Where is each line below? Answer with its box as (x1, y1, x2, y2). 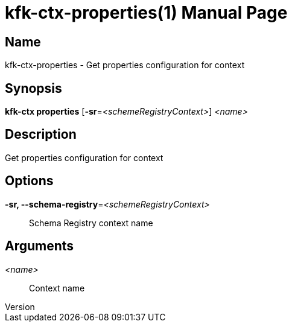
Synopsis (5, 80, 62, 96)
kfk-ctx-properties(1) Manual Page (5, 2, 288, 23)
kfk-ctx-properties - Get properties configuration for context (5, 60, 245, 71)
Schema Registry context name (29, 217, 153, 228)
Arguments (5, 238, 74, 254)
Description (5, 127, 77, 142)
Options (5, 173, 54, 189)
